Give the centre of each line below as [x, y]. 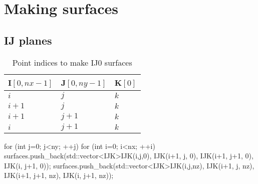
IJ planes [28, 40]
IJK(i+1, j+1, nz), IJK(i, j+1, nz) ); [59, 175]
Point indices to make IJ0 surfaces [72, 62]
